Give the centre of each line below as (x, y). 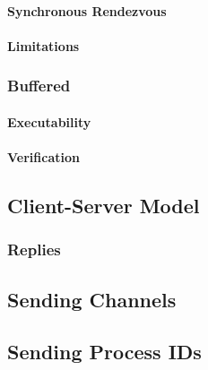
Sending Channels (92, 299)
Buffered (39, 86)
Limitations (43, 45)
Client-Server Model (104, 205)
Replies (34, 250)
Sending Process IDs (104, 352)
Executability (49, 121)
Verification (43, 157)
